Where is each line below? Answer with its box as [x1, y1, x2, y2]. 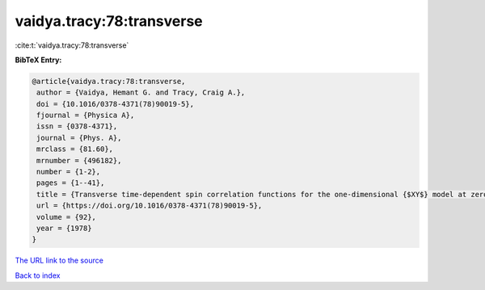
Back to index [15, 271, 61, 280]
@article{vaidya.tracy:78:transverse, [32, 77, 186, 86]
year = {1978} [36, 224, 92, 233]
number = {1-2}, [36, 167, 101, 177]
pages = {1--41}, [36, 179, 105, 187]
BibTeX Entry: [15, 55, 62, 65]
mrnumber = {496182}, [36, 156, 122, 165]
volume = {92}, [36, 212, 97, 221]
